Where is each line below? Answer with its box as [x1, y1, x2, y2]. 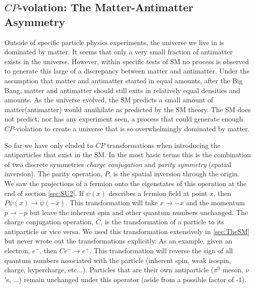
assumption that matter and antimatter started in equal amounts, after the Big [4, 75, 243, 85]
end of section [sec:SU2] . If [4, 188, 84, 198]
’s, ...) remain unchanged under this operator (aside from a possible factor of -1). [4, 274, 247, 284]
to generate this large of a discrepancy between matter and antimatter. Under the [4, 66, 250, 76]
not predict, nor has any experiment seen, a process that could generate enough [4, 114, 243, 124]
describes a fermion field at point [108, 188, 208, 198]
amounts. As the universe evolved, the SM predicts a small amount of [4, 95, 213, 105]
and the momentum [185, 197, 245, 208]
